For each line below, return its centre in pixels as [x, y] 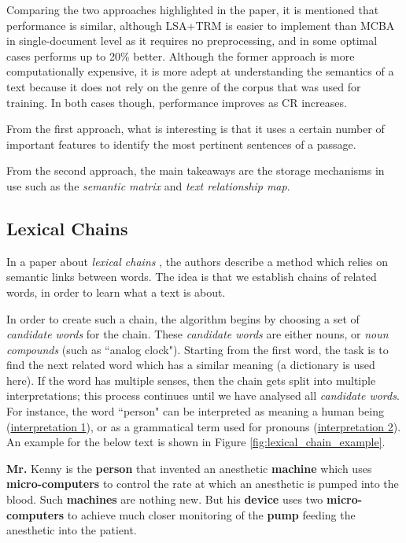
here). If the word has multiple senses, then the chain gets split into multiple [191, 380]
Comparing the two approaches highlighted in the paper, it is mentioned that [193, 9]
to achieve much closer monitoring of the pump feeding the [211, 514]
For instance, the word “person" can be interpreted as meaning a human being [195, 411]
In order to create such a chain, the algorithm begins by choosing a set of [183, 318]
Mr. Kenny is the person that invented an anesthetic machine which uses [189, 468]
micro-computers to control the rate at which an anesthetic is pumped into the [203, 484]
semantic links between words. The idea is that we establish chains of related [192, 277]
